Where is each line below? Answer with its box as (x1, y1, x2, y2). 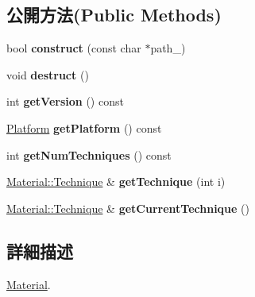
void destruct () (6, 66, 89, 83)
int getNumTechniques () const (6, 146, 172, 163)
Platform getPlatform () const (6, 119, 162, 136)
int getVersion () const (6, 93, 124, 110)
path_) (150, 40, 186, 56)
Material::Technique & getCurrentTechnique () (6, 199, 249, 216)
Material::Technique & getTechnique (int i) (6, 173, 226, 190)
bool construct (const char (6, 40, 141, 56)
